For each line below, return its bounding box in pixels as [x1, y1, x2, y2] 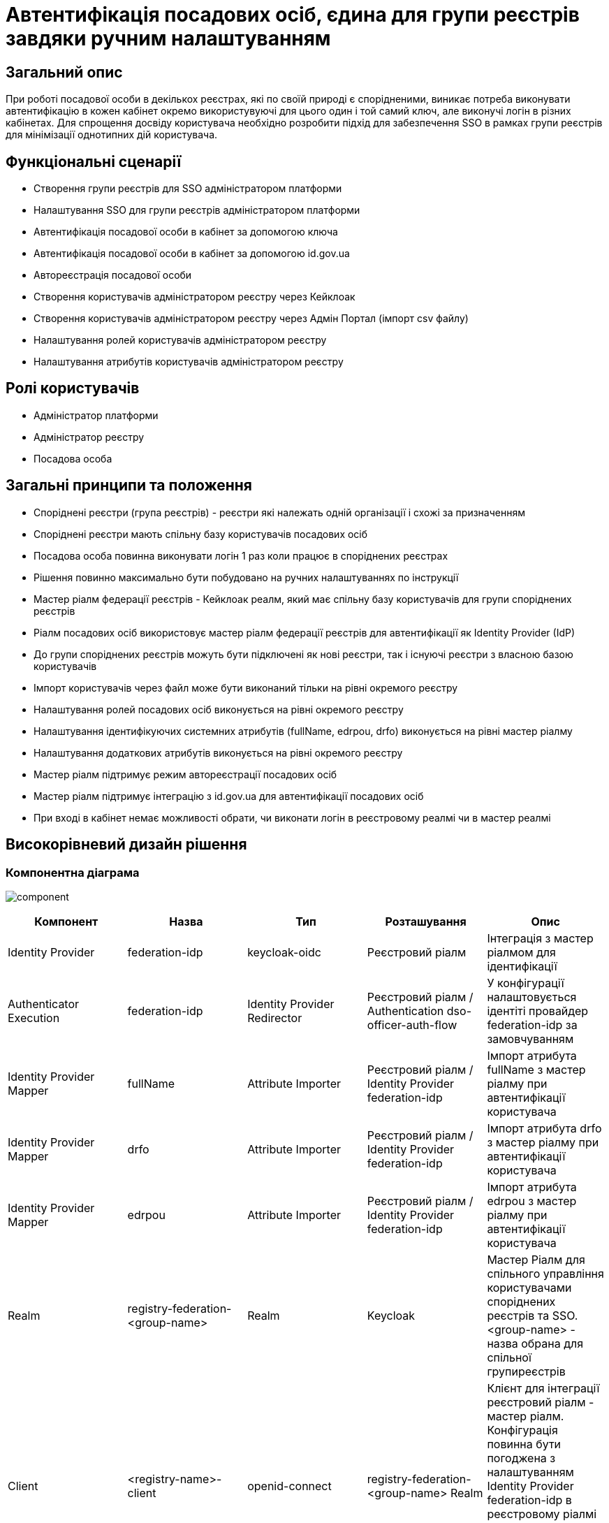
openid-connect [247, 1478, 332, 1493]
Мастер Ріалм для [487, 1252, 585, 1267]
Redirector [247, 1010, 302, 1025]
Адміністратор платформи [34, 409, 159, 421]
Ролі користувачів [6, 379, 140, 398]
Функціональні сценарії [6, 152, 182, 170]
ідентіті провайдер [487, 1003, 589, 1018]
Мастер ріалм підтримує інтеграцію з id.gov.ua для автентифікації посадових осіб [34, 789, 424, 802]
